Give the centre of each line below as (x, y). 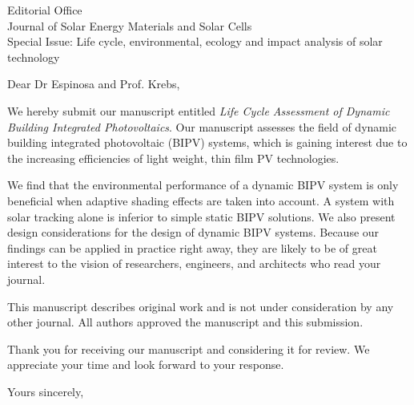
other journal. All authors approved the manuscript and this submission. (185, 322)
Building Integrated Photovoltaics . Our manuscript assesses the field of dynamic (202, 126)
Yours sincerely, (46, 391)
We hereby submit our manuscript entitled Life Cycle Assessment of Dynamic (199, 110)
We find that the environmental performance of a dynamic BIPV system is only (203, 185)
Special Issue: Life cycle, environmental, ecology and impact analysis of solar (195, 41)
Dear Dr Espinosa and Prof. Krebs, (94, 84)
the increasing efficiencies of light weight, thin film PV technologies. (173, 158)
